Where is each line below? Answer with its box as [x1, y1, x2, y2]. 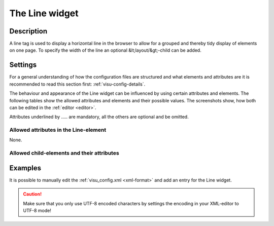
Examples [9, 164, 42, 172]
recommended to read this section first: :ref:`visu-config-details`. [9, 81, 146, 87]
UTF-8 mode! [23, 208, 52, 214]
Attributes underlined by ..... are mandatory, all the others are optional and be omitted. [9, 114, 189, 120]
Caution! [23, 191, 42, 197]
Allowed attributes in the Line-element [9, 127, 107, 134]
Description [9, 27, 48, 35]
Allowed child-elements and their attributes [9, 149, 119, 157]
